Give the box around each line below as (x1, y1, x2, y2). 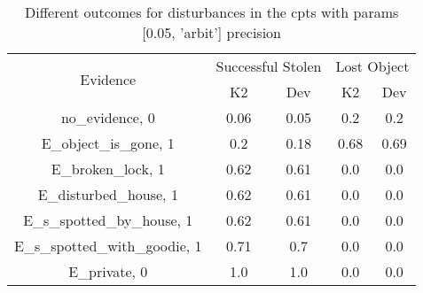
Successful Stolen (215, 56, 322, 76)
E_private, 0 (68, 261, 148, 281)
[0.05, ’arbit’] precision (142, 22, 282, 42)
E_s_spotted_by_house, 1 (23, 210, 193, 230)
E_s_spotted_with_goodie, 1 (14, 235, 202, 256)
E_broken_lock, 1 (51, 158, 165, 179)
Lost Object (335, 56, 410, 76)
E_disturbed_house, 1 (37, 184, 178, 204)
